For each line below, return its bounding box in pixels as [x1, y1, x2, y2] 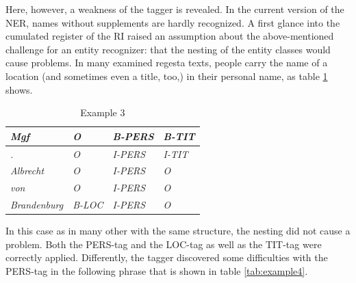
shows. [5, 82, 33, 96]
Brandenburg [10, 198, 64, 212]
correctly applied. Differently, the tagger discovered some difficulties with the [5, 250, 328, 265]
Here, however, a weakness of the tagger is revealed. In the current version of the [5, 2, 344, 16]
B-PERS [112, 129, 154, 143]
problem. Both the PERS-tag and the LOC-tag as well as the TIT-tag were [5, 237, 322, 251]
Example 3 [80, 105, 125, 120]
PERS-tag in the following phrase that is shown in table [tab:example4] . [5, 264, 308, 278]
